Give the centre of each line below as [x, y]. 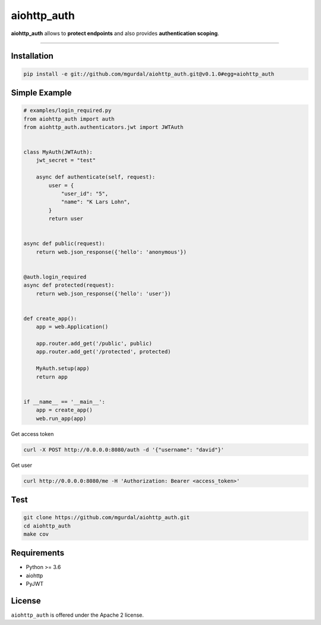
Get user [22, 465]
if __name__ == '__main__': [64, 402]
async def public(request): [64, 244]
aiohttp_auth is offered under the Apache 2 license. [77, 615]
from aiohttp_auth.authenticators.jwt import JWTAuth [103, 127]
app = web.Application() [72, 327]
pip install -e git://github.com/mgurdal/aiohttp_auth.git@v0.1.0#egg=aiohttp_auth [149, 74]
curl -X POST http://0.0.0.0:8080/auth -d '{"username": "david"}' [124, 450]
